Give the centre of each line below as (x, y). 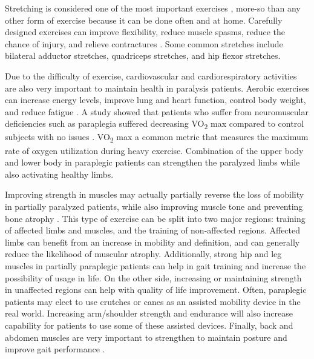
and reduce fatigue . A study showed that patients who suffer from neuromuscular (157, 111)
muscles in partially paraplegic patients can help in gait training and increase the (155, 265)
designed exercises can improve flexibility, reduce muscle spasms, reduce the (145, 32)
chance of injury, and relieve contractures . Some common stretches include (144, 43)
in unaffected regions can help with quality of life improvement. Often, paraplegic (156, 290)
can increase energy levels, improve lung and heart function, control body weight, (155, 100)
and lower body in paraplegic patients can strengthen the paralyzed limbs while (152, 162)
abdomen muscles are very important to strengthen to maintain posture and (146, 337)
